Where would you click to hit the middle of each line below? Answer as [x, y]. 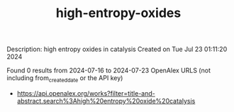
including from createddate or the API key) [65, 79]
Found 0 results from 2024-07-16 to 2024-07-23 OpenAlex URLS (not [108, 71]
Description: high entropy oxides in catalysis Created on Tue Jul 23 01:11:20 [117, 49]
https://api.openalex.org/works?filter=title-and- [86, 93]
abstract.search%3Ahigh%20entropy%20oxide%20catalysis [106, 101]
